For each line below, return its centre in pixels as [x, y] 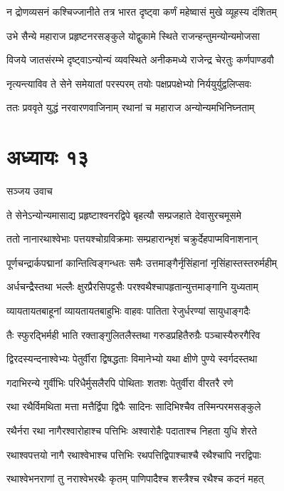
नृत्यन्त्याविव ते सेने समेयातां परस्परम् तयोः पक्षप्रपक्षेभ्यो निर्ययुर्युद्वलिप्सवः [129, 83]
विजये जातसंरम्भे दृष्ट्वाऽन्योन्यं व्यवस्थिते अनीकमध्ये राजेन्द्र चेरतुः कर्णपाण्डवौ [140, 60]
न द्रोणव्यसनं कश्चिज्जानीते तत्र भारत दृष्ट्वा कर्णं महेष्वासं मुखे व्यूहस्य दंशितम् [142, 11]
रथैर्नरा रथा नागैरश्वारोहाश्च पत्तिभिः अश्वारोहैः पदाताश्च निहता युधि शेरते [132, 431]
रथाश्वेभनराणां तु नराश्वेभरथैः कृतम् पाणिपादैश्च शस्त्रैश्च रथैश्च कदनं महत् [135, 479]
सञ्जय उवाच [30, 191]
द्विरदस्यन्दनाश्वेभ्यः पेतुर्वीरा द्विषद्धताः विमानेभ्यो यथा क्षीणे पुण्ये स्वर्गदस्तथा [132, 359]
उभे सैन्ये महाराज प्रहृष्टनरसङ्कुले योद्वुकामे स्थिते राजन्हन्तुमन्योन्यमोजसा [133, 35]
